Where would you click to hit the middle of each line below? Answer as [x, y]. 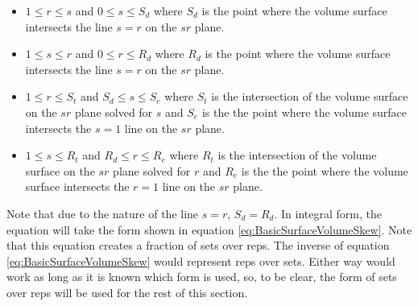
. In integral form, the [328, 213]
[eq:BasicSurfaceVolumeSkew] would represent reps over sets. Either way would [201, 261]
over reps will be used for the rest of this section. [127, 292]
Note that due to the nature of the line [103, 213]
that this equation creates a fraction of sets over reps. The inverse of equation [198, 245]
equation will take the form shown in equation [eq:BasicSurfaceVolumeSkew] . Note [209, 229]
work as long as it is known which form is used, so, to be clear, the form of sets [202, 277]
